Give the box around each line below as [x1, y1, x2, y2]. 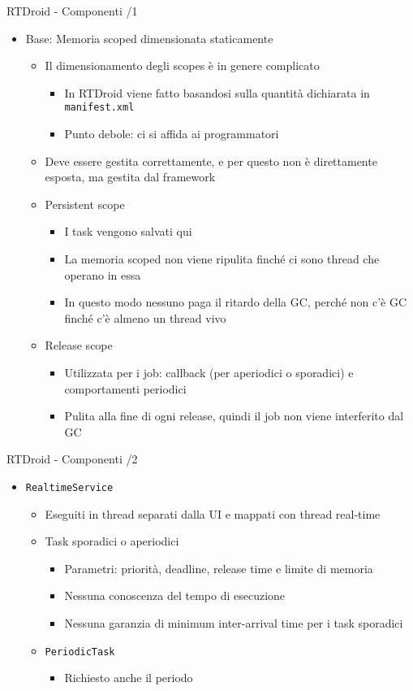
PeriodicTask [45, 645, 115, 658]
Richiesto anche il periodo [64, 669, 193, 686]
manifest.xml [64, 102, 135, 114]
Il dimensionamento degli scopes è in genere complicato [45, 57, 320, 74]
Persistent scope [45, 195, 125, 212]
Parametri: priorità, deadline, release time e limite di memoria [64, 559, 373, 576]
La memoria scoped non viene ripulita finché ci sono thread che [64, 250, 380, 267]
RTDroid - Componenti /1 [6, 2, 138, 19]
